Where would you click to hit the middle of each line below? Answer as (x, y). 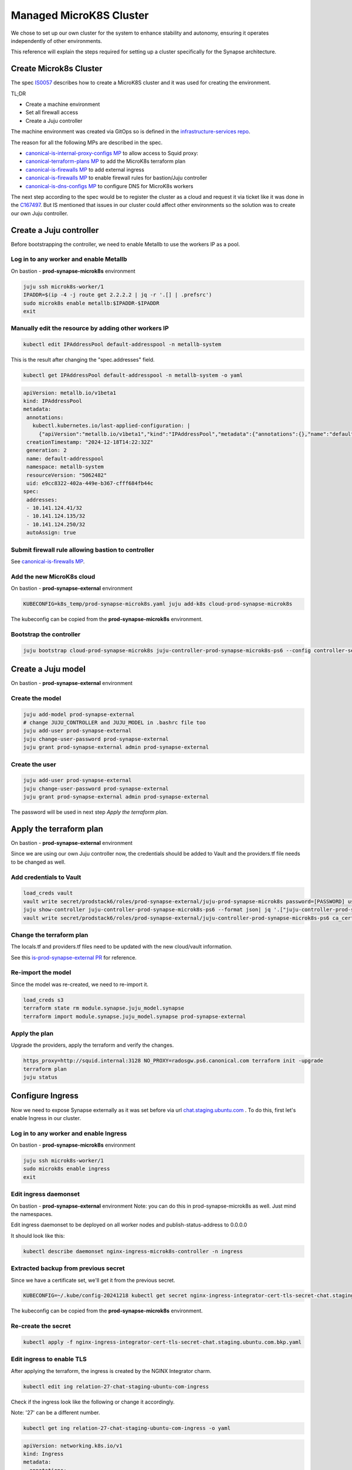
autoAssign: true (51, 533)
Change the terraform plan (50, 935)
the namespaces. (32, 1214)
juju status (40, 1077)
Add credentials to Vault (46, 877)
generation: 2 (47, 450)
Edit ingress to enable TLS (49, 1359)
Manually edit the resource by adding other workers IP (90, 328)
